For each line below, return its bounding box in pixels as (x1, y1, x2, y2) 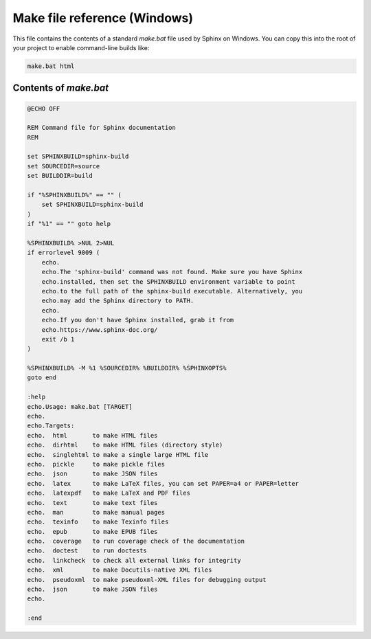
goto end (27, 374, 57, 381)
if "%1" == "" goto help (27, 220, 111, 228)
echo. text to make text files (27, 499, 158, 506)
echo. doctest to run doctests (27, 547, 147, 554)
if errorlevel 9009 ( (27, 249, 100, 257)
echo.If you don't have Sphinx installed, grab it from (41, 316, 234, 324)
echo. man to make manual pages (27, 508, 165, 516)
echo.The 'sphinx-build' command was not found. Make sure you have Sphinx (41, 268, 303, 276)
